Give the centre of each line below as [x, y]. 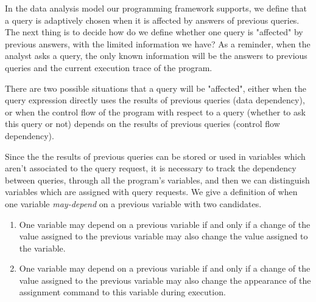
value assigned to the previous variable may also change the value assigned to [163, 236]
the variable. [42, 248]
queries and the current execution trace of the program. [109, 67]
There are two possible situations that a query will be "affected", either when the [156, 88]
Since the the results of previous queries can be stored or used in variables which [155, 156]
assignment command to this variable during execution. [122, 292]
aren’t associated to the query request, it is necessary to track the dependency [151, 168]
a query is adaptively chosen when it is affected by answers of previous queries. [152, 20]
